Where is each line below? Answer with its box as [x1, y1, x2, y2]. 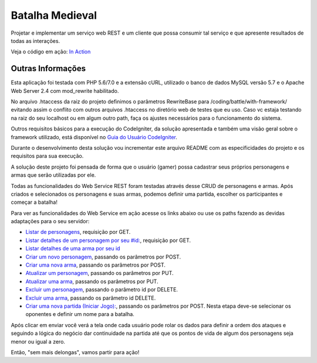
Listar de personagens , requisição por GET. [25, 228, 131, 236]
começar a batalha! [11, 199, 58, 206]
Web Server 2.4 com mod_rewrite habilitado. [11, 87, 119, 94]
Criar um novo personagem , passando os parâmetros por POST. [25, 253, 181, 260]
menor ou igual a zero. [11, 338, 66, 345]
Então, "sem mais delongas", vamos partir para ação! [11, 348, 140, 355]
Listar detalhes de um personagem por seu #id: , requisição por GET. [25, 237, 191, 244]
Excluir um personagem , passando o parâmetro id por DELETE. [25, 286, 178, 293]
